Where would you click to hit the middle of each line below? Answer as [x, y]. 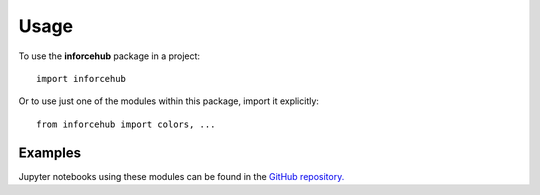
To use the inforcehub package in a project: [109, 56]
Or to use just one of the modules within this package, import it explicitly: [169, 101]
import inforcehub [81, 78]
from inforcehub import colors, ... [126, 124]
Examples [50, 152]
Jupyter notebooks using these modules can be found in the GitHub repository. [181, 176]
